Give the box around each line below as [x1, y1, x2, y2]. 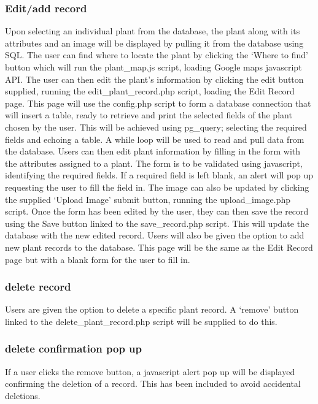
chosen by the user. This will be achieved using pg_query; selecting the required [5, 120, 307, 133]
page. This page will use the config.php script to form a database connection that [5, 96, 311, 109]
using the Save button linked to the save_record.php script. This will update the [5, 216, 309, 229]
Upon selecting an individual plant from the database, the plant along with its [5, 25, 300, 37]
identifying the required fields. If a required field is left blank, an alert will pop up [5, 169, 314, 181]
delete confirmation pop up [5, 341, 142, 356]
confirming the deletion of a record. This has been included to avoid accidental [5, 377, 301, 390]
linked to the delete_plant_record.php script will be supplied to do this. [5, 314, 277, 327]
